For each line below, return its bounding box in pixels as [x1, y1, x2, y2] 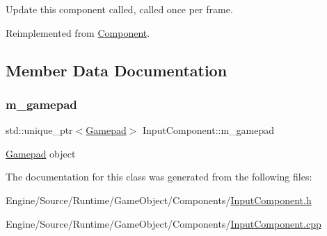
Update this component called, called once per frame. [6, 2, 233, 16]
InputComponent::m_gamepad [143, 123, 275, 137]
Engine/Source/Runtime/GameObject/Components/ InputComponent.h [6, 192, 312, 207]
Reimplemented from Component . [6, 25, 150, 40]
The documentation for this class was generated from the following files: [6, 169, 312, 184]
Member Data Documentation [6, 59, 228, 81]
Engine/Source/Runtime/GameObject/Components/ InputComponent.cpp [6, 216, 321, 230]
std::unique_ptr [6, 123, 73, 137]
